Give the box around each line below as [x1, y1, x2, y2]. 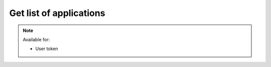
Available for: [23, 36, 50, 42]
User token [35, 45, 58, 52]
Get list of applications [9, 7, 105, 18]
